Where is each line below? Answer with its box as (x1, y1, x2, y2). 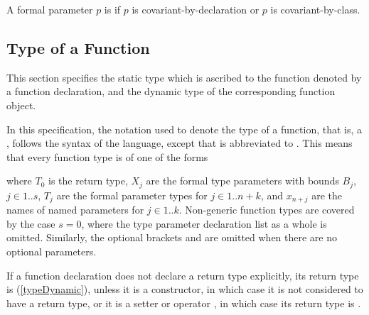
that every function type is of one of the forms (6, 149, 208, 164)
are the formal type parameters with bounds (146, 173, 339, 188)
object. (6, 97, 36, 112)
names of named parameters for (6, 202, 144, 217)
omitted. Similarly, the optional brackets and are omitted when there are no (6, 230, 338, 245)
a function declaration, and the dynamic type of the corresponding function (6, 84, 336, 99)
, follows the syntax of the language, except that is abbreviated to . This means (6, 136, 353, 150)
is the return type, (48, 173, 128, 188)
